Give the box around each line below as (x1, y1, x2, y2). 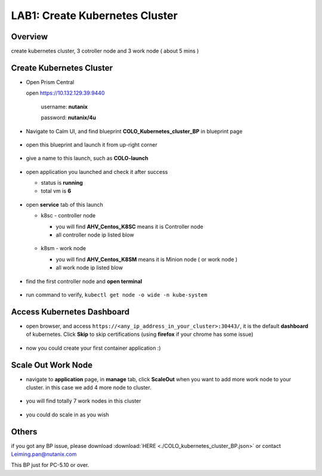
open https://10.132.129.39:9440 (26, 89, 105, 97)
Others (11, 427, 38, 437)
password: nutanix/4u (41, 114, 97, 122)
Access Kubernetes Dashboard (11, 307, 130, 317)
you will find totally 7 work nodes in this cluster (26, 397, 141, 405)
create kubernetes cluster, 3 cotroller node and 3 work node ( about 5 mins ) (11, 48, 199, 55)
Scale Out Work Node (11, 360, 92, 370)
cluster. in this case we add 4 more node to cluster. (26, 384, 151, 391)
